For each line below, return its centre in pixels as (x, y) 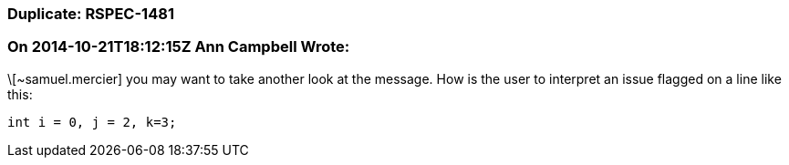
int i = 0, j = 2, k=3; (92, 122)
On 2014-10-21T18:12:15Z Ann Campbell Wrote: (179, 47)
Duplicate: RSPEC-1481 (91, 14)
